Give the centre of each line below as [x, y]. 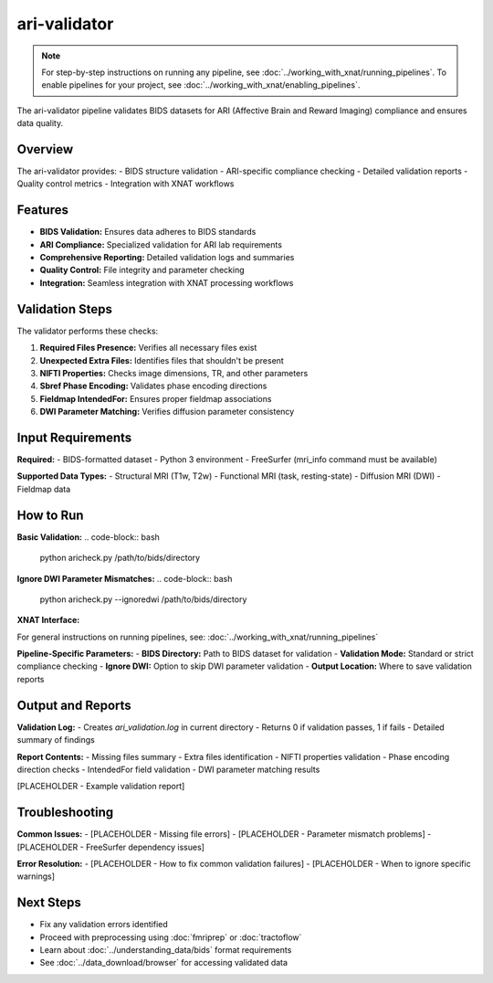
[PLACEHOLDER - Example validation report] [101, 787]
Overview [45, 149]
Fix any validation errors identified [104, 925]
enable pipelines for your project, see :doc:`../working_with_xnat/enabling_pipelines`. [201, 85]
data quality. [40, 123]
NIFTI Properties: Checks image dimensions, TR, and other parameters [174, 373]
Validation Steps [65, 309]
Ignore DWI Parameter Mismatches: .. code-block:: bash [125, 578]
